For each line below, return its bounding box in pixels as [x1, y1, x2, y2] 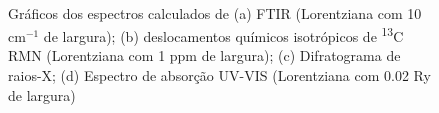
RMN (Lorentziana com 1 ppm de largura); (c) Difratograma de [8, 45, 401, 66]
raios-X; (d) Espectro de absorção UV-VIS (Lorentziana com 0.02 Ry [8, 65, 431, 86]
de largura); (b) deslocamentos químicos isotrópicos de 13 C [43, 23, 404, 46]
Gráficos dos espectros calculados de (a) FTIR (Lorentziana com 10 [8, 2, 422, 23]
